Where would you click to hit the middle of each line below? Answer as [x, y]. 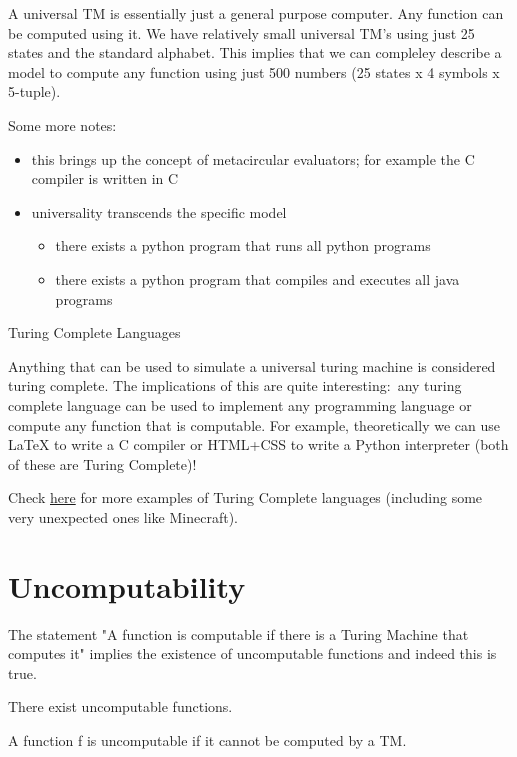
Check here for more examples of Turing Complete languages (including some [245, 497]
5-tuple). [34, 91]
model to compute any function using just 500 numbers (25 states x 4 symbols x [254, 71]
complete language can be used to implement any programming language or [240, 404]
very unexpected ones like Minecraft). [123, 516]
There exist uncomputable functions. [120, 706]
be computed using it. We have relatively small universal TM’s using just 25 [241, 32]
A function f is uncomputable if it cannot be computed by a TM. [207, 739]
